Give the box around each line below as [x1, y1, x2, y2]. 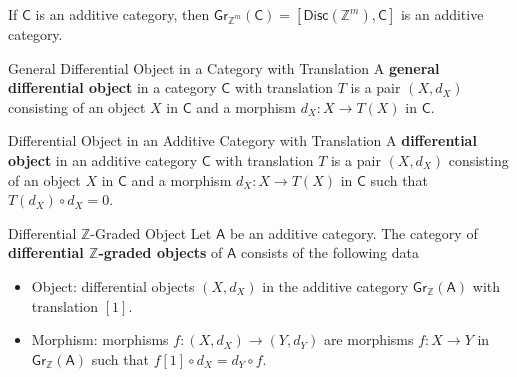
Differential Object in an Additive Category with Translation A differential [8, 130, 477, 151]
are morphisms [323, 329, 414, 350]
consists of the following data [241, 242, 420, 263]
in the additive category [262, 275, 409, 296]
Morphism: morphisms [31, 329, 169, 350]
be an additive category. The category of [229, 222, 478, 243]
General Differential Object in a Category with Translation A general [8, 57, 440, 78]
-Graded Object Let [90, 222, 212, 243]
